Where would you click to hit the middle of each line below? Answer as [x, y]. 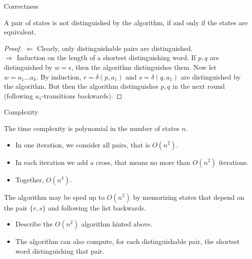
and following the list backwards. [97, 207]
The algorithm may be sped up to [54, 197]
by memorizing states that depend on [189, 197]
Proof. [13, 48]
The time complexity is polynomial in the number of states [92, 128]
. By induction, [59, 76]
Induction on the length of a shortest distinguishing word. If [106, 57]
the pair [16, 207]
